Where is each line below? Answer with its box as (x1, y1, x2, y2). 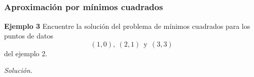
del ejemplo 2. (4, 48, 48, 58)
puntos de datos (4, 30, 53, 41)
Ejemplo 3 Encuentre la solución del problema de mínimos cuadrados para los (4, 20, 250, 31)
